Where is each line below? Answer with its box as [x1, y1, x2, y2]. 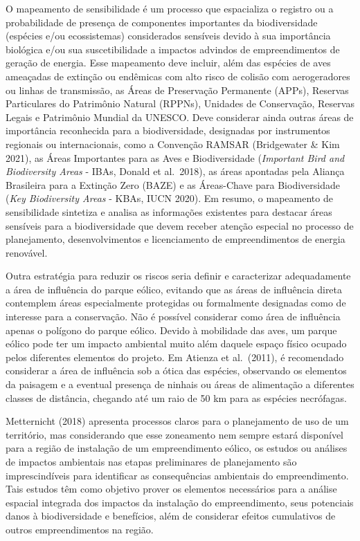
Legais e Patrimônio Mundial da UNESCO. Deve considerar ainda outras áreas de [6, 109, 354, 124]
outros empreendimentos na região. [6, 522, 154, 536]
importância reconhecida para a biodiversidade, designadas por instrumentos [6, 123, 330, 138]
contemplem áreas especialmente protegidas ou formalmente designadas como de [6, 295, 346, 310]
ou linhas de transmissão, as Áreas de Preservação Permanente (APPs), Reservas [6, 82, 349, 97]
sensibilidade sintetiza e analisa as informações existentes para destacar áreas [6, 204, 332, 219]
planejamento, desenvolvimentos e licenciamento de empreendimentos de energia [6, 232, 345, 246]
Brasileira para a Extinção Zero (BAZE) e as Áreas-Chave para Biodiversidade [6, 177, 340, 192]
